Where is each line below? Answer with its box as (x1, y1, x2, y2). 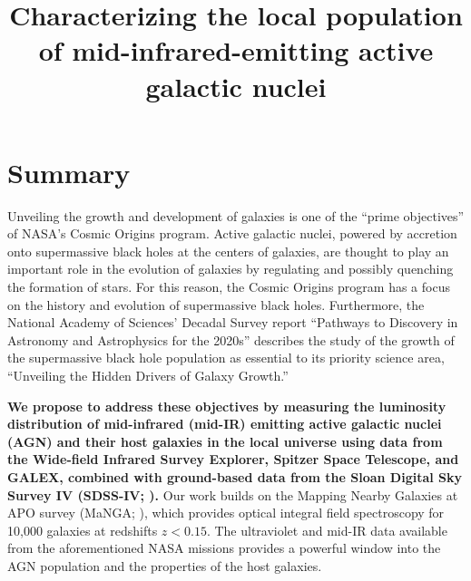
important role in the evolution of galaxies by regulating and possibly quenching (7, 259, 454, 278)
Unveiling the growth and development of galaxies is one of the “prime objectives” (7, 206, 465, 225)
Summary (7, 153, 131, 190)
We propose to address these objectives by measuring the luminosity (7, 396, 446, 415)
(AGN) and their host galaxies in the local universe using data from (7, 431, 443, 450)
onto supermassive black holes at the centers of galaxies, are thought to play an (7, 241, 449, 260)
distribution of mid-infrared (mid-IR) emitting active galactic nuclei (7, 414, 442, 433)
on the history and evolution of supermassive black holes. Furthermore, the (7, 295, 425, 314)
